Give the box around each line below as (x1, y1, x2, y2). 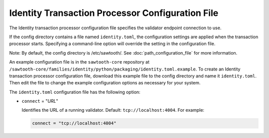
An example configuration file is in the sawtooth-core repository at (9, 59, 149, 65)
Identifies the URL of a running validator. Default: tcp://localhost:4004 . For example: (21, 107, 204, 113)
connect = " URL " (21, 98, 58, 104)
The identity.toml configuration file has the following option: (9, 89, 140, 95)
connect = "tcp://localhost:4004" (32, 121, 117, 126)
